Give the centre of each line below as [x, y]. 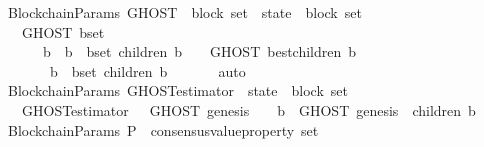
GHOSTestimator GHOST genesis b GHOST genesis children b [248, 109]
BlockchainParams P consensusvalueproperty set [163, 129]
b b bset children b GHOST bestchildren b [199, 51]
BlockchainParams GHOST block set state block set [184, 12]
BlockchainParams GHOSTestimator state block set [177, 90]
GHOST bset [63, 31]
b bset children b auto [147, 70]
